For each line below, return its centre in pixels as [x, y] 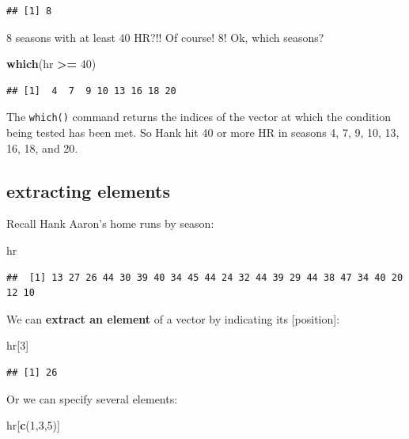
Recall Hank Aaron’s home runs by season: [110, 223]
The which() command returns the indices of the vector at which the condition [199, 117]
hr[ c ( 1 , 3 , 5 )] [33, 425]
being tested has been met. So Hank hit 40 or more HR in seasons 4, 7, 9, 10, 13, [203, 132]
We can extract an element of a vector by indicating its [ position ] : [173, 318]
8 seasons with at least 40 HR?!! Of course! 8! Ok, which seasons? [165, 37]
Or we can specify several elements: [92, 398]
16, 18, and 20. [42, 148]
